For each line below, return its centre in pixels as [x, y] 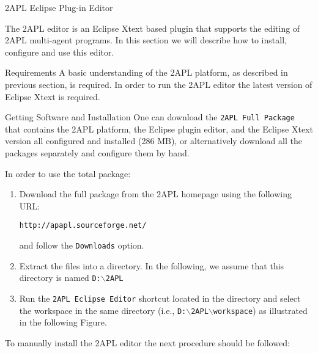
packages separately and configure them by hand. [97, 153]
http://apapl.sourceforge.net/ [83, 226]
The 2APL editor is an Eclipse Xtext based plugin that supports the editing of [153, 28]
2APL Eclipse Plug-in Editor [59, 7]
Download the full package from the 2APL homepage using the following [156, 194]
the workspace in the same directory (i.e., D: [103, 310]
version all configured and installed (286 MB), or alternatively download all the [153, 141]
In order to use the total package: [68, 173]
